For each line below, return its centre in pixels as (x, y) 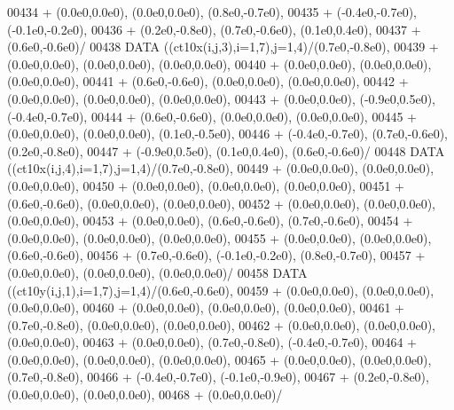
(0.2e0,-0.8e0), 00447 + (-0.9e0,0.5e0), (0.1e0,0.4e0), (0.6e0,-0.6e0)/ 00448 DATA (226, 150)
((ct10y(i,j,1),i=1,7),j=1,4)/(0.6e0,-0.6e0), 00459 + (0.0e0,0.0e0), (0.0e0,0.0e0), (221, 290)
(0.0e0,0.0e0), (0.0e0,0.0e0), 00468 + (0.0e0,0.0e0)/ (145, 394)
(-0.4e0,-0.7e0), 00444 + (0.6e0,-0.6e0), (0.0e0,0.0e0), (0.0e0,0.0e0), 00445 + (212, 116)
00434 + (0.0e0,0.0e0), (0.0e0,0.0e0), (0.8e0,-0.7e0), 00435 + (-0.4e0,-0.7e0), (212, 12)
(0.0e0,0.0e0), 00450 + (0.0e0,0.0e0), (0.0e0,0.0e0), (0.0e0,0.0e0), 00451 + (206, 185)
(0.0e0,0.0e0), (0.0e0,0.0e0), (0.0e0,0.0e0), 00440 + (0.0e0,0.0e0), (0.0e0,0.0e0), (219, 63)
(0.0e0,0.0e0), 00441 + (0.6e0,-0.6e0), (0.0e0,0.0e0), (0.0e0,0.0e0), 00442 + (208, 81)
